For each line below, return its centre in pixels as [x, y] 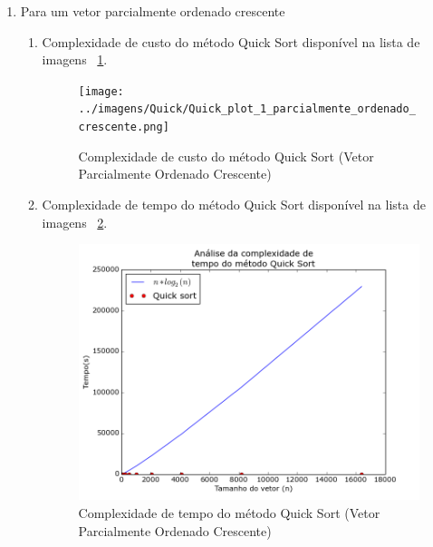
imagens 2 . [75, 222]
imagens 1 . [75, 59]
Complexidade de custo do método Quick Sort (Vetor [226, 156]
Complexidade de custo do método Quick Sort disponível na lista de [231, 41]
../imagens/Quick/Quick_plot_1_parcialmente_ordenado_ [247, 109]
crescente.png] [124, 127]
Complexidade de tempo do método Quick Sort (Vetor [229, 513]
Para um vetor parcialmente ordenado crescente [153, 11]
